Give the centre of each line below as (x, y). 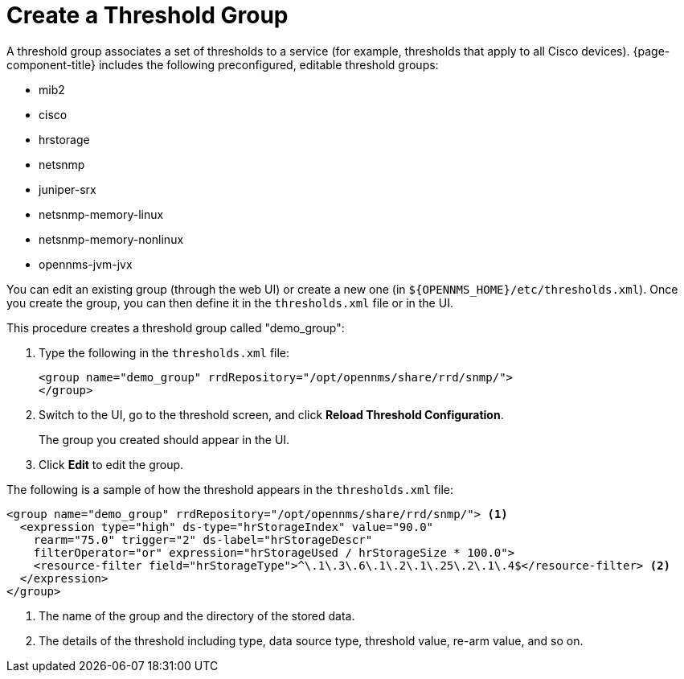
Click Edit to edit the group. (111, 464)
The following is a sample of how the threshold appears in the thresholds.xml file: (230, 489)
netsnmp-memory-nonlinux (111, 239)
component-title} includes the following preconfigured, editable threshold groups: (223, 64)
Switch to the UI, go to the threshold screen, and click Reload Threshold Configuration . (271, 414)
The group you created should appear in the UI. (164, 439)
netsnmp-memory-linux (101, 214)
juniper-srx (68, 189)
